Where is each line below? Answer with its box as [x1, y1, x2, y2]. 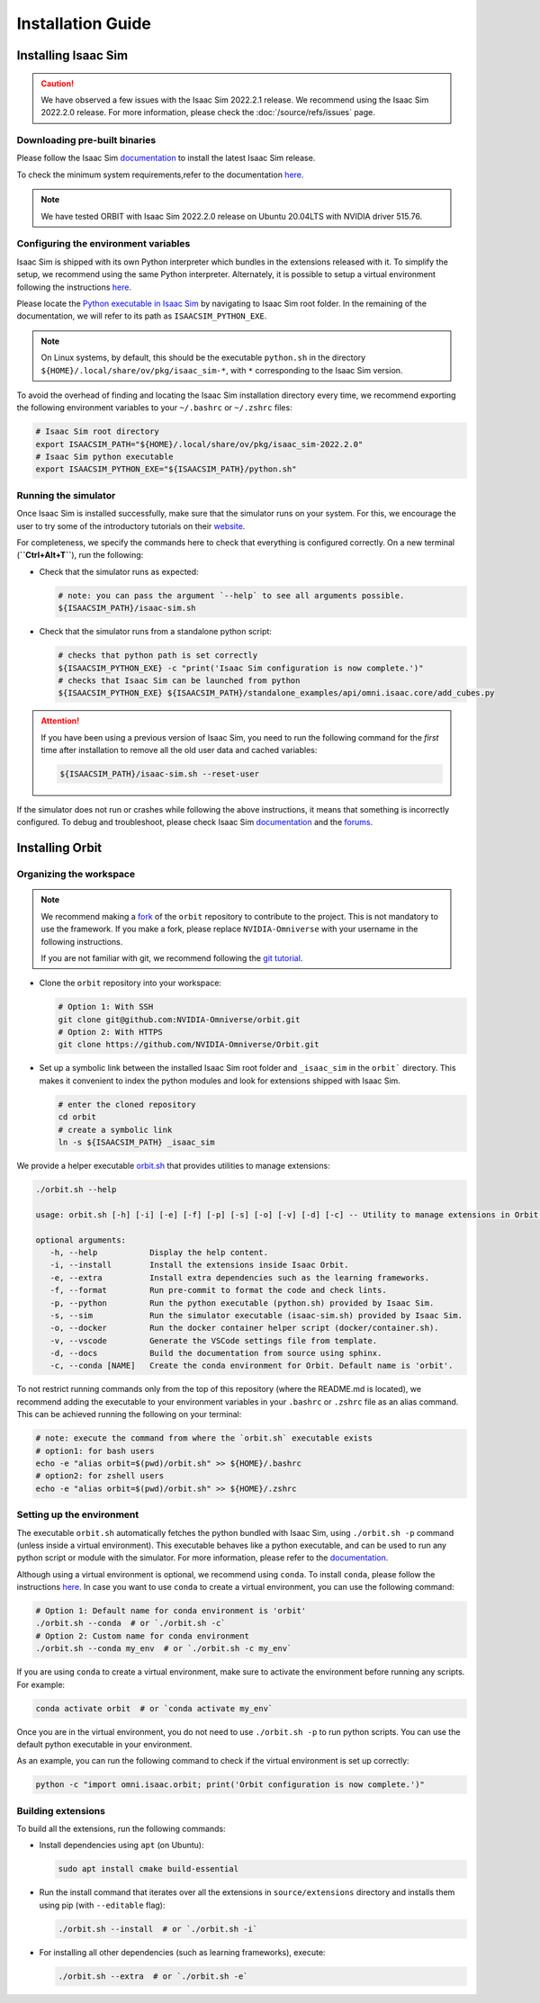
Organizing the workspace [16, 868, 135, 881]
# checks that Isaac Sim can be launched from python [58, 675, 301, 686]
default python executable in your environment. [16, 1738, 193, 1749]
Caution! [40, 77, 75, 89]
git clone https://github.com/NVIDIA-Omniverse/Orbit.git [58, 1039, 319, 1050]
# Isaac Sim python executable [35, 452, 175, 463]
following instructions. [40, 936, 123, 947]
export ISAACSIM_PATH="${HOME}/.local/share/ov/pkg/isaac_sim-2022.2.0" [35, 439, 364, 449]
